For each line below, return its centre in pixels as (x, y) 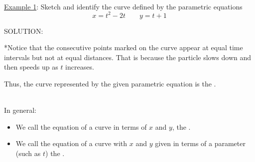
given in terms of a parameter (200, 143)
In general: (20, 110)
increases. (80, 67)
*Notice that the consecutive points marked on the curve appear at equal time (124, 47)
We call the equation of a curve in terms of (81, 126)
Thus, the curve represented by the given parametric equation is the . (110, 84)
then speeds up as (31, 67)
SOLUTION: (24, 31)
